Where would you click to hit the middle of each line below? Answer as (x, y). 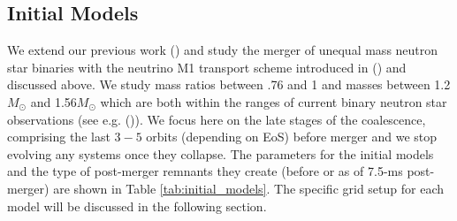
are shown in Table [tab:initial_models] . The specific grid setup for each (249, 188)
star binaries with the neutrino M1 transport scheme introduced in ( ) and (207, 67)
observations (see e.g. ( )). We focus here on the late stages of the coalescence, (217, 119)
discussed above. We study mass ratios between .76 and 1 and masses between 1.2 (229, 84)
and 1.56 (53, 101)
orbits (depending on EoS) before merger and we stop (292, 137)
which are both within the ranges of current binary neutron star (274, 101)
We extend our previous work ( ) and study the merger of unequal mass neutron (223, 50)
